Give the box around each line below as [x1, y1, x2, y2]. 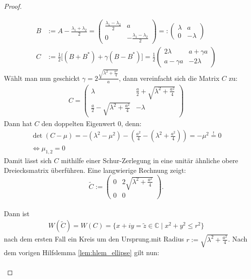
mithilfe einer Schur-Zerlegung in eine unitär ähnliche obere [61, 155, 238, 166]
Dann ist [4, 208, 30, 218]
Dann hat [4, 118, 33, 128]
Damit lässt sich [4, 155, 52, 166]
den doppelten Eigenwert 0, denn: [41, 118, 142, 128]
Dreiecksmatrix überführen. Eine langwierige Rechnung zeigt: [4, 165, 186, 175]
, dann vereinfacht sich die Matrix [118, 73, 219, 83]
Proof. [4, 1, 22, 11]
